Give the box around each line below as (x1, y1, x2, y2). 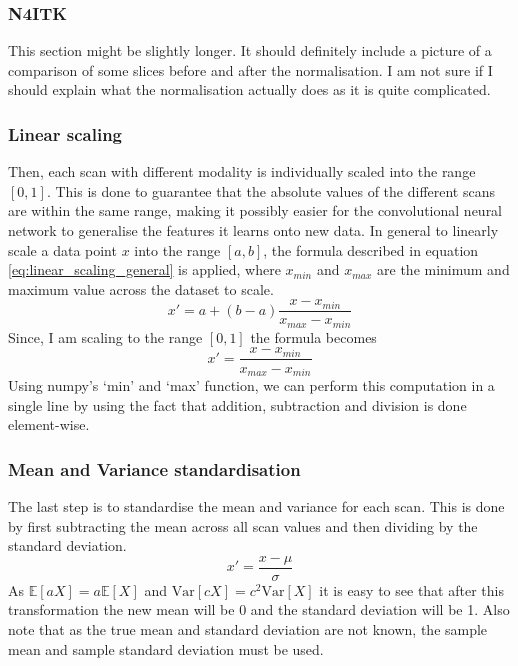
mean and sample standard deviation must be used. (8, 638, 324, 659)
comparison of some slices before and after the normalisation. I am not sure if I (8, 59, 493, 80)
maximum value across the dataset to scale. (8, 278, 274, 299)
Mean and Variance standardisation (8, 456, 301, 481)
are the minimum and (377, 259, 510, 280)
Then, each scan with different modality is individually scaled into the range (8, 161, 476, 182)
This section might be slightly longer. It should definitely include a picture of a (8, 40, 492, 61)
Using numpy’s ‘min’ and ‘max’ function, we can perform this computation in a (8, 375, 495, 395)
